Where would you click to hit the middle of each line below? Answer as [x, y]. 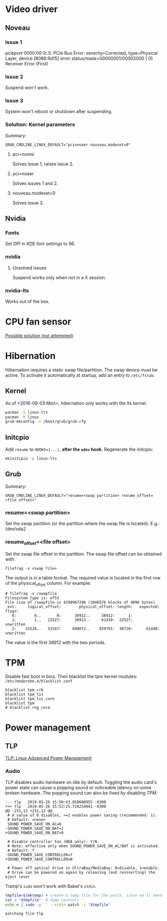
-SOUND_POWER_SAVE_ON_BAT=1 [34, 828]
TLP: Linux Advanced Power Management [48, 758]
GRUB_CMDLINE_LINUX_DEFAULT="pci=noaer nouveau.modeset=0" [68, 145]
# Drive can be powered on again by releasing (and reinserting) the [81, 872]
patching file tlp [24, 914]
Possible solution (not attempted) [39, 336]
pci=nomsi [23, 154]
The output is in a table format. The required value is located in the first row [83, 578]
